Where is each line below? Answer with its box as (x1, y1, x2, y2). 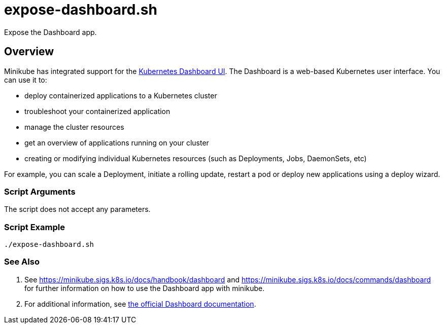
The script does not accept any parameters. (4, 205, 151, 214)
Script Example (4, 222, 65, 232)
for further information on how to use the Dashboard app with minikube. (24, 283, 265, 293)
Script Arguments (4, 186, 76, 197)
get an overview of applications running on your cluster (24, 138, 209, 147)
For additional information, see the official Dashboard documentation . (24, 299, 256, 308)
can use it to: (4, 75, 47, 84)
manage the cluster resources (24, 122, 124, 131)
